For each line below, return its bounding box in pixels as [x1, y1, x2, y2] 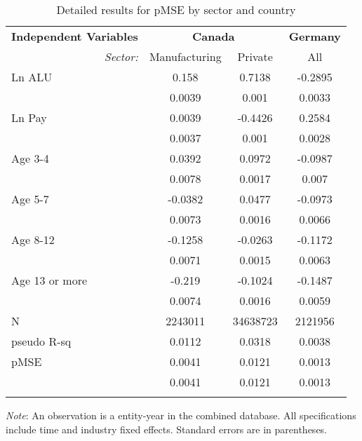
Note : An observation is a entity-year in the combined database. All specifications [6, 408, 356, 422]
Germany [288, 28, 341, 44]
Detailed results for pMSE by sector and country [56, 1, 296, 18]
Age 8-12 [11, 231, 55, 247]
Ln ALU [11, 69, 53, 85]
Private [237, 48, 273, 65]
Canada [192, 28, 235, 44]
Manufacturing [149, 48, 222, 65]
